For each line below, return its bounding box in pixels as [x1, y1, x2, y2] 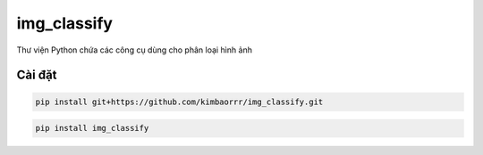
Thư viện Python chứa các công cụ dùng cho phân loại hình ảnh [16, 45, 252, 55]
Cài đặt [16, 68, 57, 83]
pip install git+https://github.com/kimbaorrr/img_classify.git [35, 96, 324, 107]
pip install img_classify [35, 123, 149, 134]
